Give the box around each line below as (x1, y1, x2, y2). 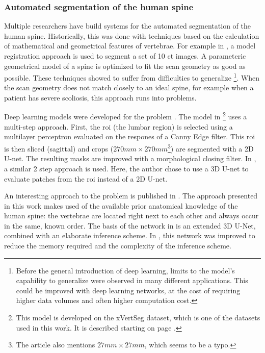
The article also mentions (16, 339, 95, 350)
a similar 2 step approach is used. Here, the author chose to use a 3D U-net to (4, 163, 249, 173)
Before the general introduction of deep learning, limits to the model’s (16, 265, 235, 275)
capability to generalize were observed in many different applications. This (16, 275, 248, 286)
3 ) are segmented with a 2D (167, 142, 254, 154)
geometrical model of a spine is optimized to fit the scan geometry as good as (4, 60, 246, 71)
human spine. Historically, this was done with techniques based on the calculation (4, 30, 259, 41)
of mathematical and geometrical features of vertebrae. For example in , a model (4, 40, 256, 51)
